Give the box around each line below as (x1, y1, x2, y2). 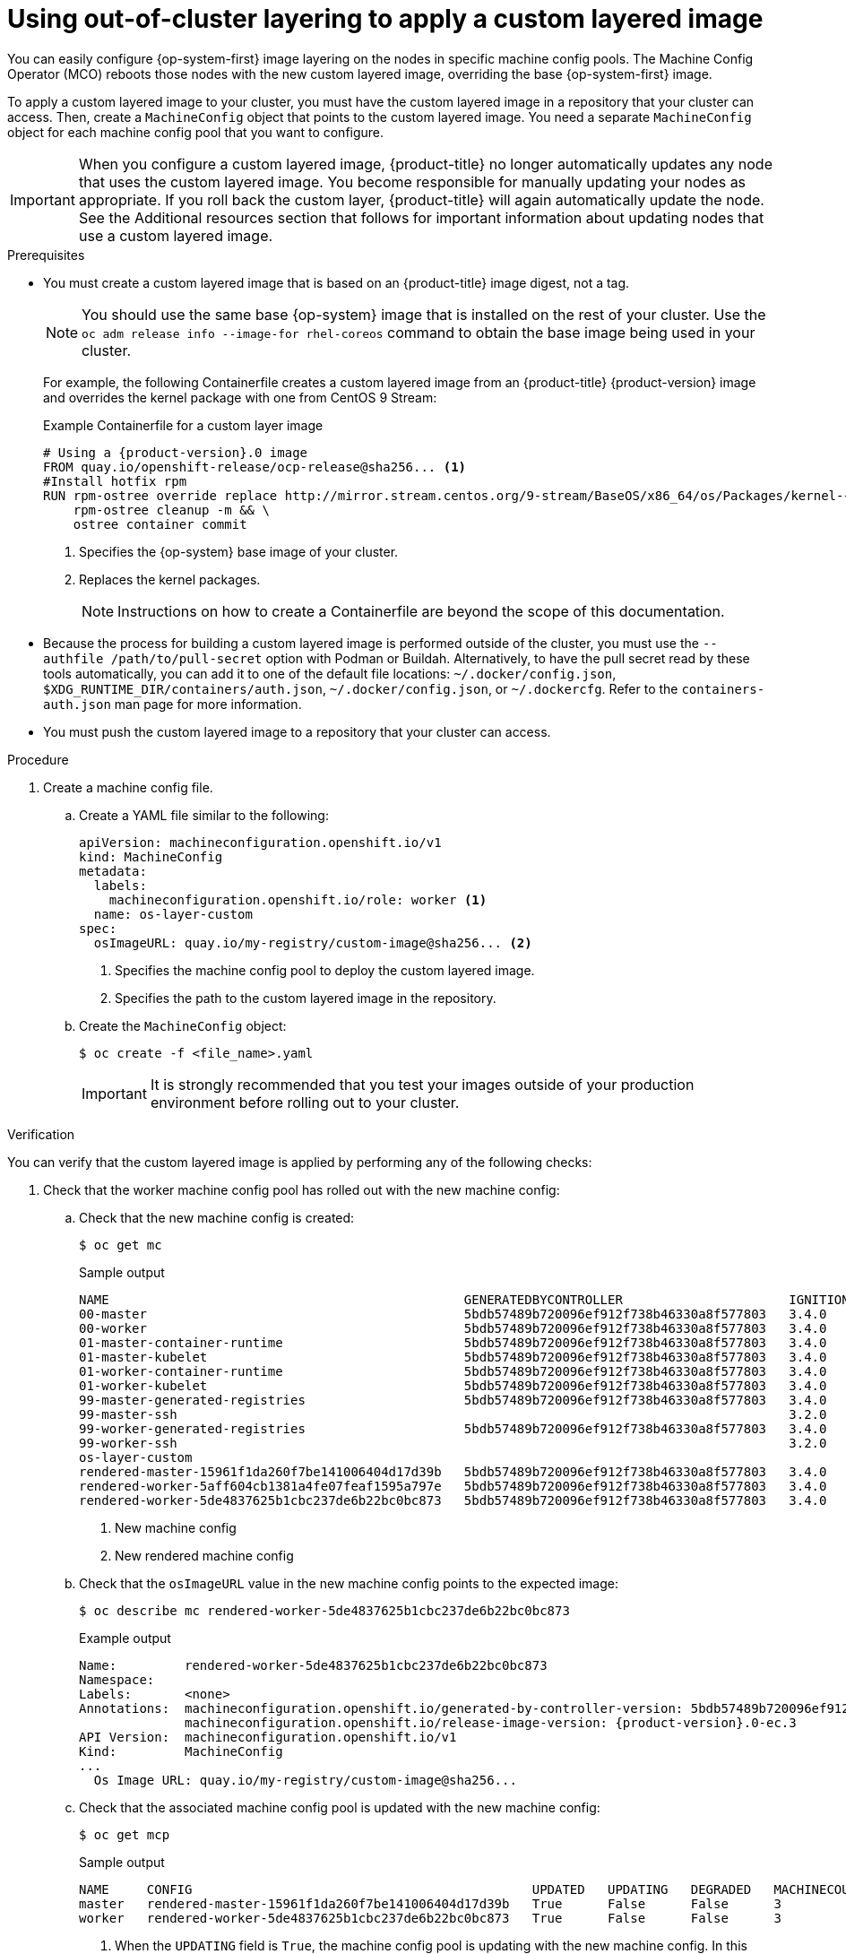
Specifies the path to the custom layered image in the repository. (115, 990, 496, 1006)
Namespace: (79, 1672, 155, 1687)
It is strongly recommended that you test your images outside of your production (150, 1075, 695, 1094)
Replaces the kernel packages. (79, 571, 261, 587)
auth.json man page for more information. (43, 696, 302, 712)
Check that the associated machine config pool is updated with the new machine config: (79, 1799, 600, 1815)
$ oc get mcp (79, 1827, 170, 1842)
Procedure (7, 751, 69, 767)
